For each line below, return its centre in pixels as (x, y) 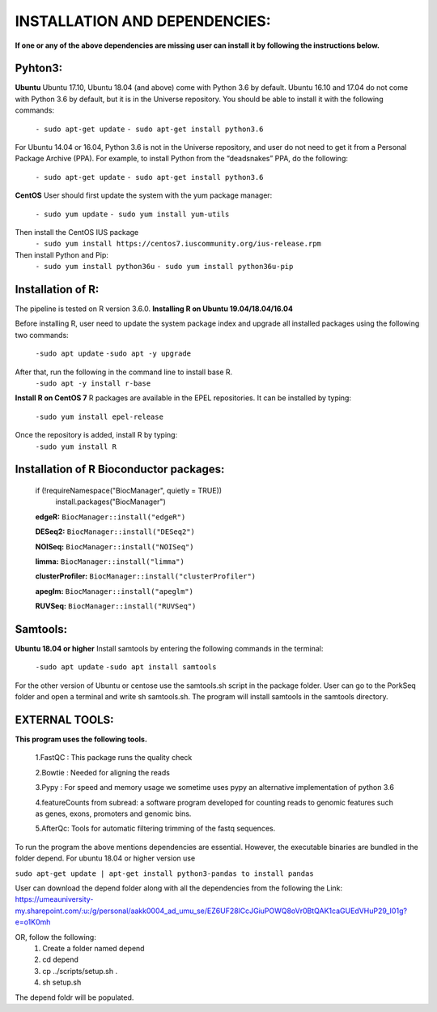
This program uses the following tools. (81, 739)
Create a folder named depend (93, 948)
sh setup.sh (62, 982)
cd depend (60, 959)
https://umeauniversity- (54, 899)
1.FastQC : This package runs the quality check (114, 758)
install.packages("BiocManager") (110, 502)
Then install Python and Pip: (62, 254)
